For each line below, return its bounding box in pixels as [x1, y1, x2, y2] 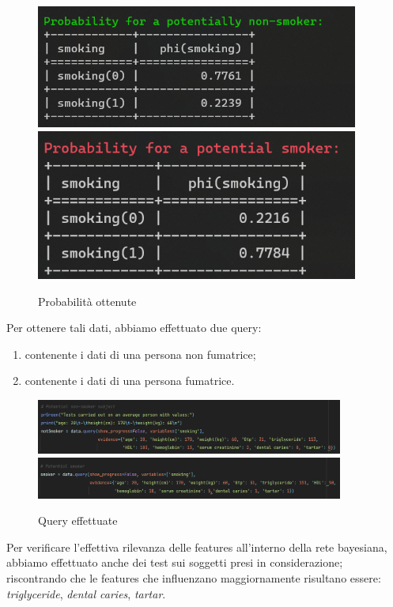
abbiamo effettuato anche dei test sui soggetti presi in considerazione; [6, 554, 343, 571]
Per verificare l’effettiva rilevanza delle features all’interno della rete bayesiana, [6, 538, 387, 555]
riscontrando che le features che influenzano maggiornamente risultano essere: [6, 570, 381, 586]
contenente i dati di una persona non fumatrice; [25, 345, 256, 362]
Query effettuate [38, 512, 118, 529]
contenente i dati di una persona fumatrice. [25, 372, 235, 389]
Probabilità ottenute [38, 292, 137, 309]
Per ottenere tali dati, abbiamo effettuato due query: [6, 319, 262, 336]
